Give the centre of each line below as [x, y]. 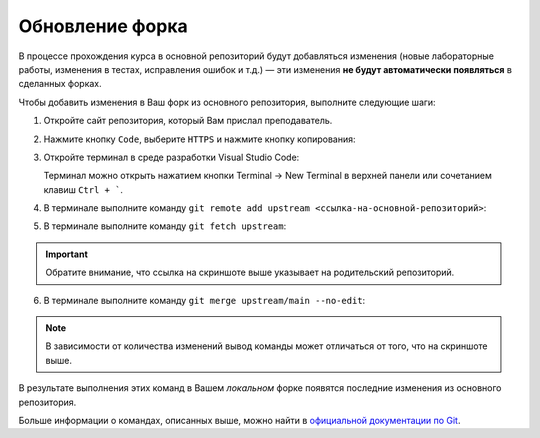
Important [67, 254]
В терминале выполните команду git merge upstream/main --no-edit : [204, 300]
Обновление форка [103, 26]
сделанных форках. [60, 84]
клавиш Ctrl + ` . [83, 189]
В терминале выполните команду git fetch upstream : [165, 226]
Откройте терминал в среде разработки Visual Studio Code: [171, 157]
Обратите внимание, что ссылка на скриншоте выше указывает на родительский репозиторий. [250, 272]
